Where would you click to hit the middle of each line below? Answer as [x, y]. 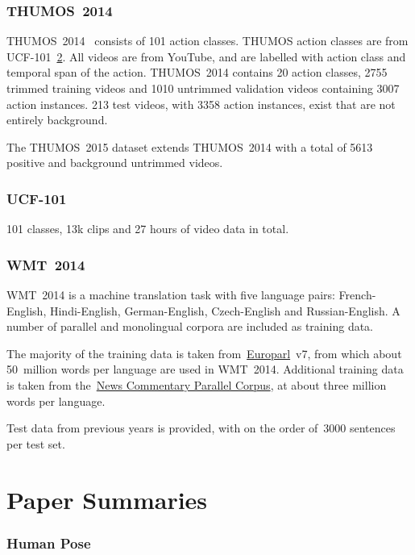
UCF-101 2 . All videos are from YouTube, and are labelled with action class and [206, 56]
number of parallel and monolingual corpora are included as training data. [190, 326]
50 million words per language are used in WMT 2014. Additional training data [205, 369]
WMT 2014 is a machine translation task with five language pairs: [171, 294]
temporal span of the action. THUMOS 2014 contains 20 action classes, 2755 [197, 72]
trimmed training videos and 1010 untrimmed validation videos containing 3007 [203, 88]
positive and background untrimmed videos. [115, 163]
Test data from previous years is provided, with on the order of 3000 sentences [201, 428]
